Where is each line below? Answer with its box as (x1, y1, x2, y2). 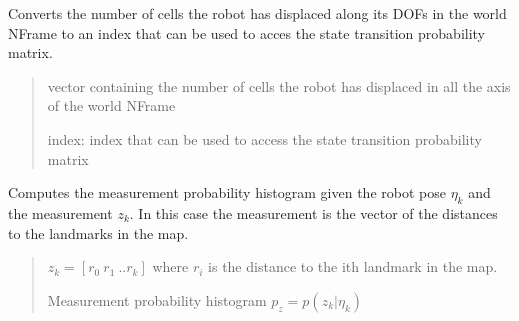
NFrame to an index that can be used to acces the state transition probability (8, 22, 486, 43)
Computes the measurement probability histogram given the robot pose (8, 182, 446, 203)
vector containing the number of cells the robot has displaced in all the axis (47, 75, 511, 96)
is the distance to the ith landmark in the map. (208, 256, 498, 277)
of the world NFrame (47, 95, 176, 116)
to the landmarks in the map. (8, 222, 189, 243)
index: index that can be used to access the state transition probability (47, 128, 482, 149)
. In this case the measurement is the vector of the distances (129, 202, 498, 223)
